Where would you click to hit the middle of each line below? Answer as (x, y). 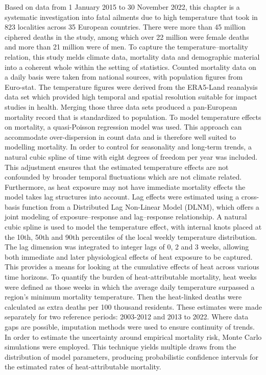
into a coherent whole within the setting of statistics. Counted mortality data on (130, 67)
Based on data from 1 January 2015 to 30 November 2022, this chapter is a (122, 7)
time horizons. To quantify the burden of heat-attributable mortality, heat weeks (131, 277)
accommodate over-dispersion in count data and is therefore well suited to (120, 136)
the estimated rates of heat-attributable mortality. (83, 367)
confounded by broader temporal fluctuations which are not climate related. (123, 177)
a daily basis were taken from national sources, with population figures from (124, 77)
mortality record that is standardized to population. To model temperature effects (133, 117)
